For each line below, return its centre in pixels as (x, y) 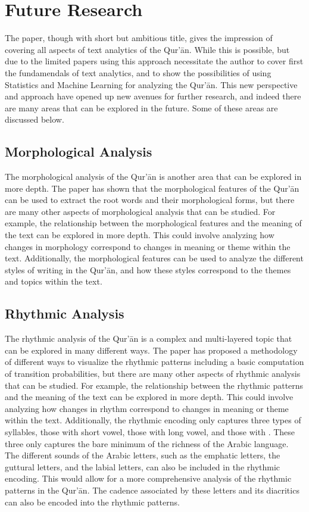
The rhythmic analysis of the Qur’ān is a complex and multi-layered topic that (149, 338)
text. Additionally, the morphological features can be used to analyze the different (154, 258)
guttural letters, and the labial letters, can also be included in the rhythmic (143, 466)
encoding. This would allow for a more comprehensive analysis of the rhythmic (148, 478)
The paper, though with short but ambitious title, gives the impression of (139, 38)
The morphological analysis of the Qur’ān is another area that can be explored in (153, 177)
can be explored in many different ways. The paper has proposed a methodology (151, 350)
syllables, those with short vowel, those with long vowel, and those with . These (150, 431)
